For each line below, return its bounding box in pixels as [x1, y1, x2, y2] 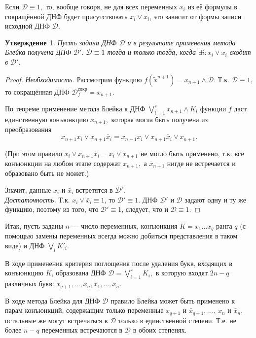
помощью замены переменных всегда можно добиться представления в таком [5, 231, 238, 241]
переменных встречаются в [41, 325, 123, 335]
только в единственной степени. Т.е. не [118, 315, 237, 325]
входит [229, 47, 251, 57]
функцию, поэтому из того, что [5, 204, 99, 214]
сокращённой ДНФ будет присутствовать [5, 11, 128, 21]
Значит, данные [5, 185, 51, 195]
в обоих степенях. [133, 325, 187, 335]
